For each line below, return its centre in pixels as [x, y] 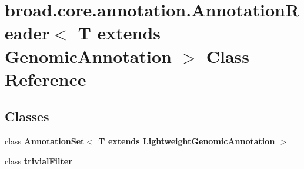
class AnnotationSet [45, 141]
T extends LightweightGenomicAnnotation [187, 141]
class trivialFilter [39, 160]
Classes [27, 116]
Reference [46, 79]
